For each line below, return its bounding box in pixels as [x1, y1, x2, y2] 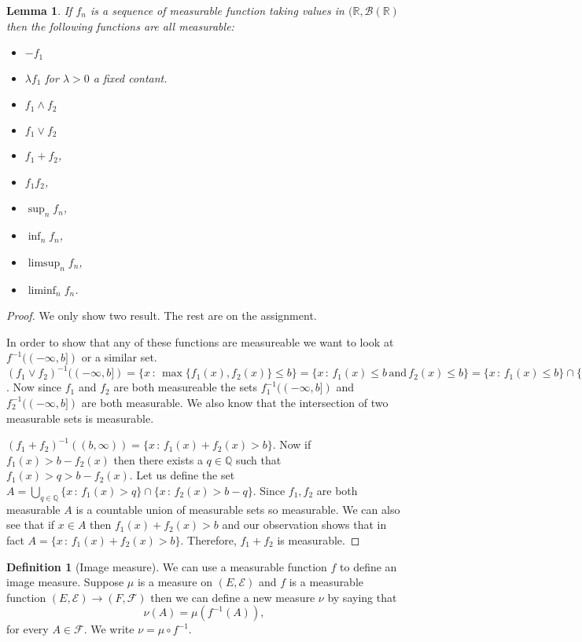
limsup [28, 257, 61, 269]
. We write [83, 621, 134, 637]
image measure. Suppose [6, 574, 124, 590]
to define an [340, 558, 397, 574]
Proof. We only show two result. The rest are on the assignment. [6, 307, 317, 324]
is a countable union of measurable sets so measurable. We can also [76, 501, 400, 517]
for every [6, 621, 49, 637]
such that [235, 451, 282, 468]
